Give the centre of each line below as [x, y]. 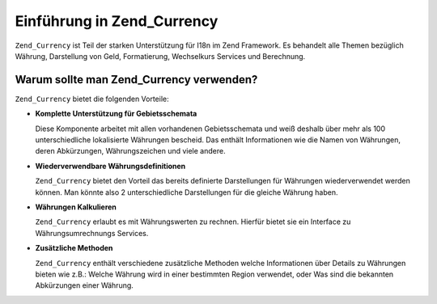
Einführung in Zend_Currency [117, 21]
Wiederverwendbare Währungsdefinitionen [110, 166]
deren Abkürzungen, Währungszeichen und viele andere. [130, 151]
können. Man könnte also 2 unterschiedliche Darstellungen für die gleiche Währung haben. [187, 192]
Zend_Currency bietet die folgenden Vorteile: [92, 99]
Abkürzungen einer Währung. [84, 285]
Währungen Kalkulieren [76, 207]
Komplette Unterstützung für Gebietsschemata [116, 114]
